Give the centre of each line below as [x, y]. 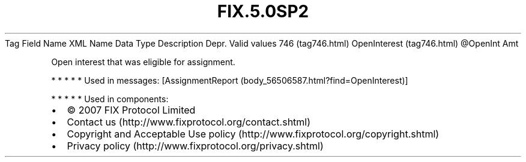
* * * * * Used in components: [110, 99]
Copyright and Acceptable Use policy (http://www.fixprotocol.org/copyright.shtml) [253, 134]
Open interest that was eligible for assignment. [143, 62]
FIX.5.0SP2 [263, 11]
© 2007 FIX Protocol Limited [131, 110]
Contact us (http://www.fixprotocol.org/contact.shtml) [189, 122]
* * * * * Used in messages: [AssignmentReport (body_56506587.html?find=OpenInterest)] [230, 80]
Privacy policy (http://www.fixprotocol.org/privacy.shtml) [195, 146]
